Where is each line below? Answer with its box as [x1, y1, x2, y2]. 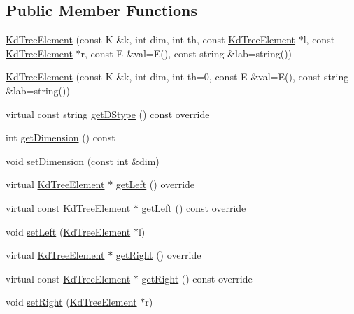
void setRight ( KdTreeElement [6, 294, 137, 309]
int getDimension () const [6, 130, 115, 145]
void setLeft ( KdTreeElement [6, 224, 131, 238]
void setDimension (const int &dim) [6, 153, 160, 168]
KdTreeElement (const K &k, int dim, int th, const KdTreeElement [6, 32, 296, 47]
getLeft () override [115, 177, 195, 192]
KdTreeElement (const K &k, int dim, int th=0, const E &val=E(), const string [6, 69, 349, 84]
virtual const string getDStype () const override [6, 106, 210, 121]
